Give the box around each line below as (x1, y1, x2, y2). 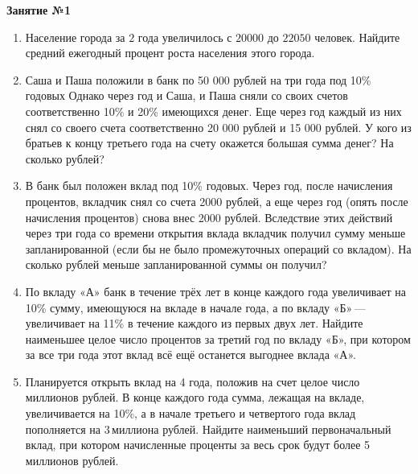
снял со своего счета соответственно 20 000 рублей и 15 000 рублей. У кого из (25, 118, 412, 135)
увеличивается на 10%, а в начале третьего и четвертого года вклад (25, 405, 356, 422)
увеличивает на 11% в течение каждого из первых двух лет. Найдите (25, 315, 363, 332)
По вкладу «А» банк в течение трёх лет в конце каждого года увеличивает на (25, 282, 407, 299)
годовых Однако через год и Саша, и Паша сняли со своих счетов (25, 87, 348, 104)
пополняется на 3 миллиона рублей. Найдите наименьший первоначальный (25, 420, 391, 437)
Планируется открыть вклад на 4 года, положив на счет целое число (25, 373, 360, 390)
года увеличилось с (137, 28, 232, 45)
